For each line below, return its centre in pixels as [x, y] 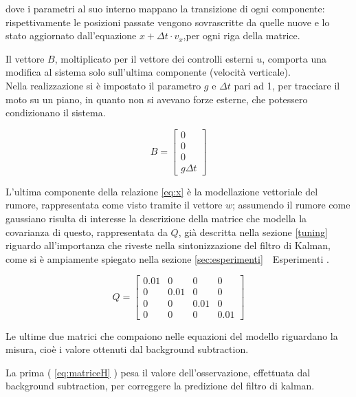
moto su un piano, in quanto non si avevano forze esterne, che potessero [157, 99]
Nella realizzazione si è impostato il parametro [103, 85]
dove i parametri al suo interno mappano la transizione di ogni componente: [165, 8]
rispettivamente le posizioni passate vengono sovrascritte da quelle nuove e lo [168, 22]
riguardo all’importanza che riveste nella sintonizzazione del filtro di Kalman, [168, 245]
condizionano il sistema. [56, 112]
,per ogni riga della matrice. [242, 35]
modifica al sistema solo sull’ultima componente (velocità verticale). [148, 72]
